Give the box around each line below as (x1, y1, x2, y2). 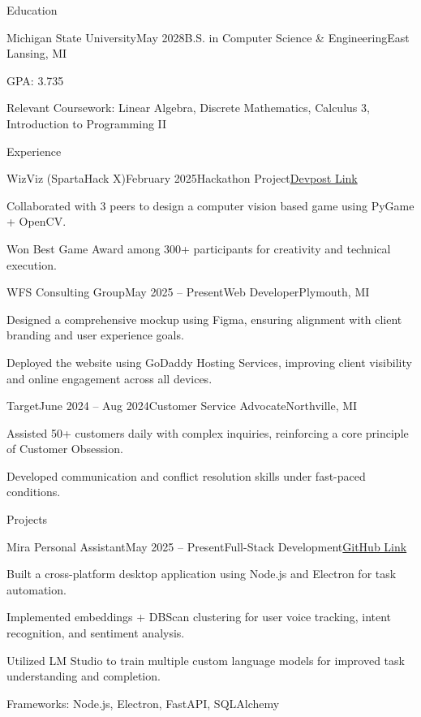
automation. (6, 581, 67, 598)
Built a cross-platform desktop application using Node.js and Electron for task (6, 565, 397, 582)
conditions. (6, 483, 61, 500)
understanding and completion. (6, 667, 161, 685)
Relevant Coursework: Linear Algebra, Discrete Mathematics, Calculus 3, (6, 99, 370, 116)
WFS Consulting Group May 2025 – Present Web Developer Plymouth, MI (6, 283, 370, 300)
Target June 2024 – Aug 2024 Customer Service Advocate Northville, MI (6, 397, 358, 414)
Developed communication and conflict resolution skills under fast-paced (6, 467, 366, 484)
